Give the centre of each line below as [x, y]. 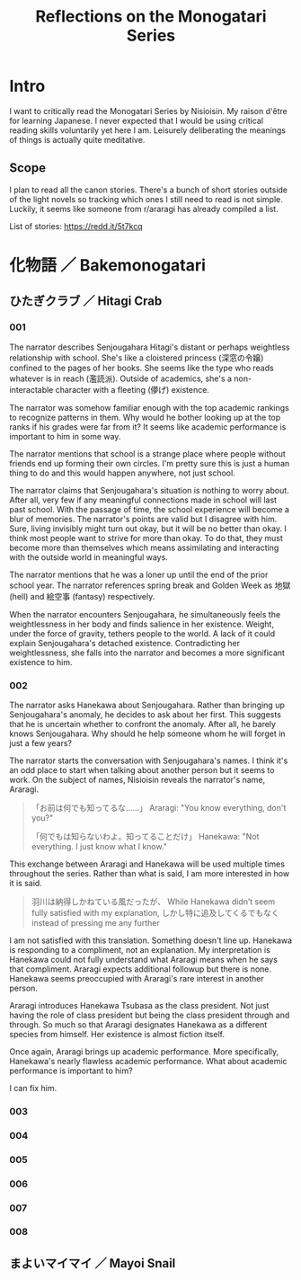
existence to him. [41, 662]
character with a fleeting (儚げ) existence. [132, 389]
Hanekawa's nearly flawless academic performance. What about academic [148, 1061]
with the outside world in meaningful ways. [89, 557]
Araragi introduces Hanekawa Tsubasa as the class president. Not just [139, 1005]
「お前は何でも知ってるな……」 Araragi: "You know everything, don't [159, 807]
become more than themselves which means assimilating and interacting [144, 547]
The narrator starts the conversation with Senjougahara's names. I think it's [149, 760]
